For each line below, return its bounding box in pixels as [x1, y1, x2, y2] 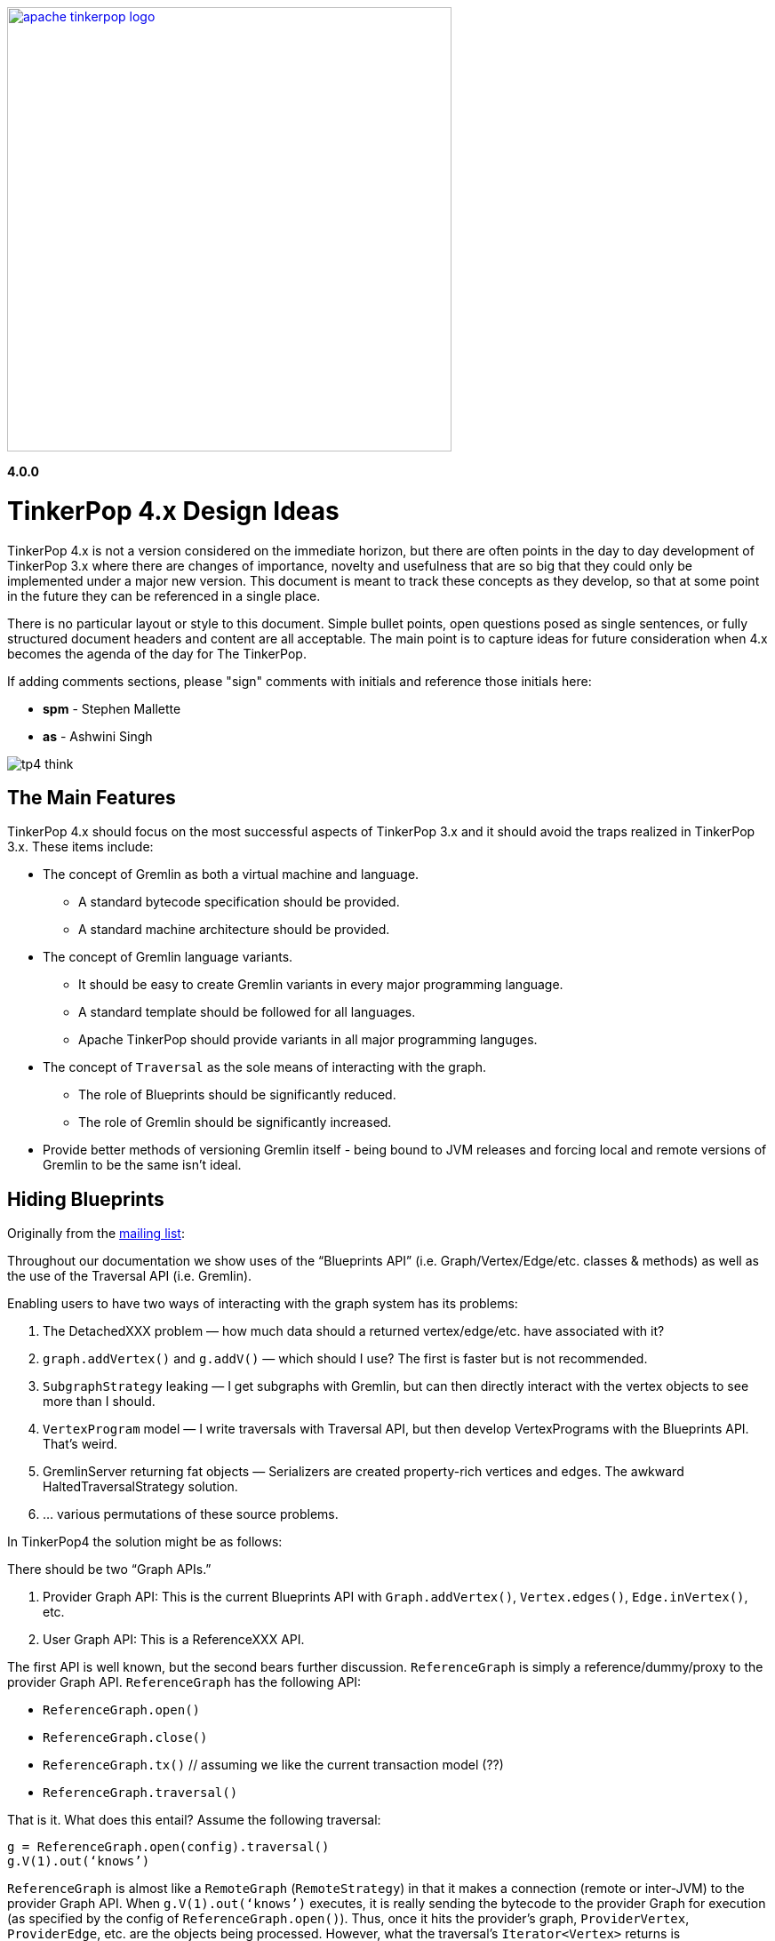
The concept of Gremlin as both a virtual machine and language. [43, 867, 419, 883]
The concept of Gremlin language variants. [43, 949, 293, 965]
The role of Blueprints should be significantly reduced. [78, 1087, 396, 1103]
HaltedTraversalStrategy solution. [43, 1479, 238, 1495]
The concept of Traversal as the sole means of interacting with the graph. [43, 1059, 486, 1075]
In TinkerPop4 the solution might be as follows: [7, 1534, 283, 1550]
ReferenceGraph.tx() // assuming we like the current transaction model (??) [43, 1757, 504, 1773]
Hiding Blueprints [7, 1187, 164, 1210]
